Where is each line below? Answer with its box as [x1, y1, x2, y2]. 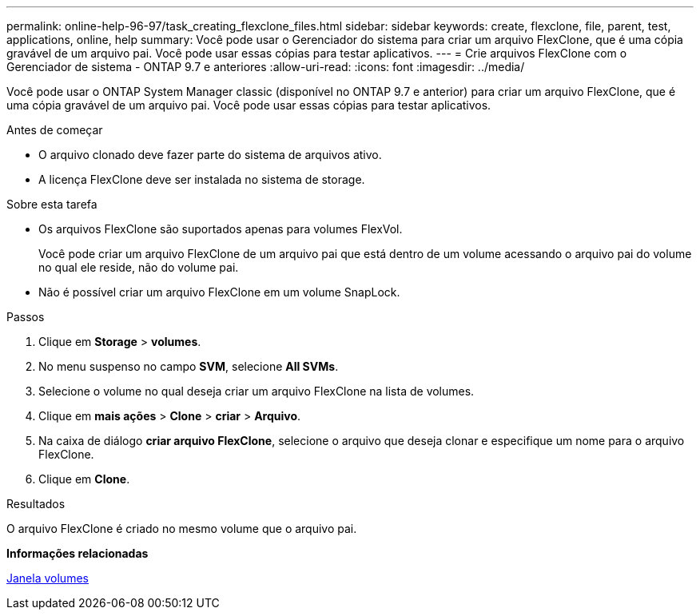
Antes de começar [6, 123, 103, 137]
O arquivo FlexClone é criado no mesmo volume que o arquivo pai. [6, 522, 357, 535]
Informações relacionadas [6, 546, 149, 560]
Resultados [6, 497, 66, 511]
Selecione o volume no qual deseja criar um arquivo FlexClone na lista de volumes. [38, 384, 475, 398]
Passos [6, 310, 45, 324]
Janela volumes [6, 571, 89, 585]
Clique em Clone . [38, 472, 130, 486]
